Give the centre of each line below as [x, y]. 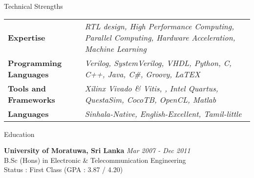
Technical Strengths [33, 6]
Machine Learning [116, 48]
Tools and [27, 88]
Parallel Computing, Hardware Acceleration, [160, 37]
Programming [35, 63]
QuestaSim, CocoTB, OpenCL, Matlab [150, 99]
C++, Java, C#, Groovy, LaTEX [142, 74]
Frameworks [32, 99]
